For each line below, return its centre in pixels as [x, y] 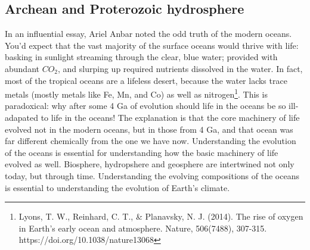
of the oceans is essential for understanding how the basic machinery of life [142, 152]
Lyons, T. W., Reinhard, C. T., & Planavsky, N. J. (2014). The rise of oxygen [161, 216]
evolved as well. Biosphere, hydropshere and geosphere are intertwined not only [150, 164]
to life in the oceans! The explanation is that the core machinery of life [170, 118]
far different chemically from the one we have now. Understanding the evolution [151, 141]
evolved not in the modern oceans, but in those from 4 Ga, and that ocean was [149, 129]
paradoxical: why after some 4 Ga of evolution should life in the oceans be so [145, 106]
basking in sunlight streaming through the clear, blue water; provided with [141, 57]
